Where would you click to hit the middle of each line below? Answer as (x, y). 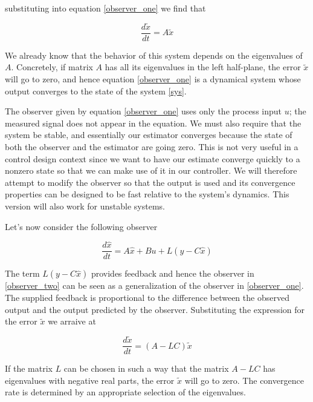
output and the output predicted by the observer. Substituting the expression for (155, 309)
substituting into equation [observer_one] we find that (105, 8)
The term (22, 273)
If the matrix (29, 368)
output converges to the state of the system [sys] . (96, 91)
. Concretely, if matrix (52, 67)
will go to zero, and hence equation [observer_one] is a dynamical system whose (153, 79)
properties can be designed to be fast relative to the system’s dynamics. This (147, 194)
